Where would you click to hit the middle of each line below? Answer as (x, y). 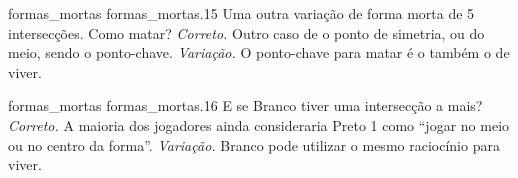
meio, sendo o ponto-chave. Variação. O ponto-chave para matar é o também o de (259, 52)
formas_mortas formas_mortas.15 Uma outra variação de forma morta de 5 (241, 13)
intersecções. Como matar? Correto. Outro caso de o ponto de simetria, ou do (246, 32)
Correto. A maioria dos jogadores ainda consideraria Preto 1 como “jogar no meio (259, 124)
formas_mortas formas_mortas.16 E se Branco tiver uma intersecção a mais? (245, 105)
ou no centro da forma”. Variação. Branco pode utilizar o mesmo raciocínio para (254, 144)
